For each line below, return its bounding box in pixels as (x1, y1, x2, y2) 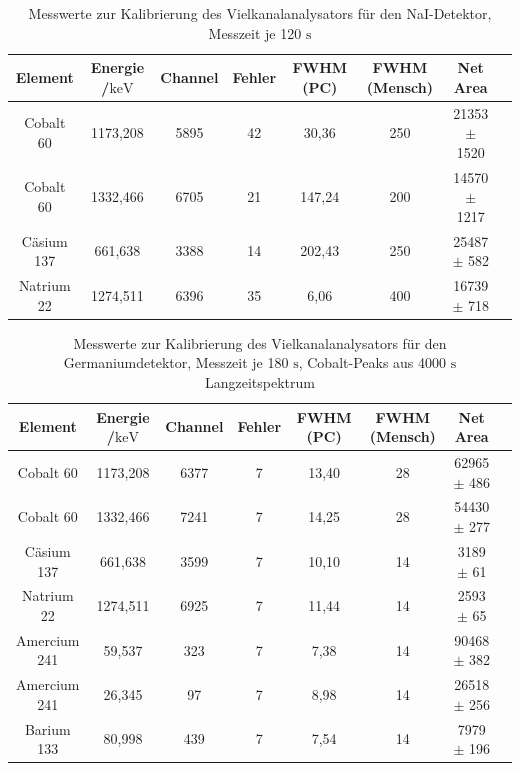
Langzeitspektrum (205, 372, 315, 392)
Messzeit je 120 (208, 22, 302, 43)
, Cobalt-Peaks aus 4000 (298, 352, 447, 373)
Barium (24, 718, 71, 739)
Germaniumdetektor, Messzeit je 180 (63, 352, 289, 373)
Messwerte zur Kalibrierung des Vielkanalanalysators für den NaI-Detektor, (28, 3, 492, 23)
